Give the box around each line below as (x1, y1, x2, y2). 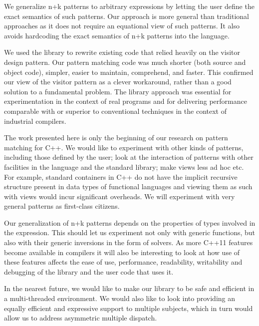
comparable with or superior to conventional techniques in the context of (4, 105, 227, 116)
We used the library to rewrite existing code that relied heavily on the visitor (4, 47, 240, 57)
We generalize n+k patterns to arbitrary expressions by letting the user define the (4, 1, 255, 11)
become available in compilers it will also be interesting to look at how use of (4, 247, 240, 257)
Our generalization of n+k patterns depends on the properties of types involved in (4, 217, 256, 228)
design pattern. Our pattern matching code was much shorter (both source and (4, 56, 246, 67)
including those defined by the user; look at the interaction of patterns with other (4, 152, 254, 162)
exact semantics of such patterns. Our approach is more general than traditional (4, 10, 250, 21)
